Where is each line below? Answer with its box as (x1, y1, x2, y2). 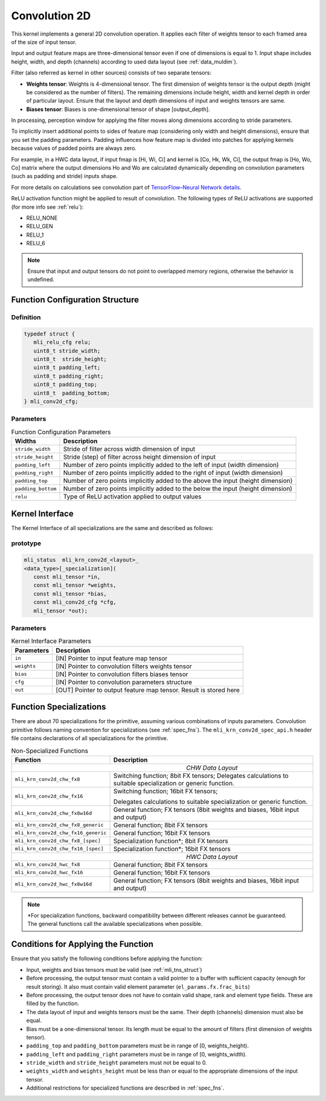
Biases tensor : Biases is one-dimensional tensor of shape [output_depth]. (26, 106, 211, 113)
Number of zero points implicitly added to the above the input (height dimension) (63, 477, 293, 485)
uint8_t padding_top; (33, 381, 98, 388)
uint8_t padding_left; (33, 364, 101, 371)
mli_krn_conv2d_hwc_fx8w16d (14, 881, 92, 887)
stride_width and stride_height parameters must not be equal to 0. (26, 1059, 208, 1067)
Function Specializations (11, 702, 106, 712)
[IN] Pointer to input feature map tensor (56, 654, 168, 662)
